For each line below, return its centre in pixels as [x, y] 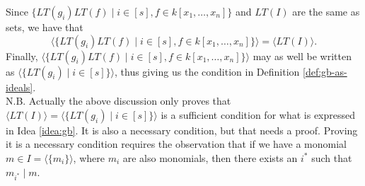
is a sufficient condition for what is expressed [258, 114]
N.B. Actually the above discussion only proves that [118, 101]
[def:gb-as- [325, 71]
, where [89, 157]
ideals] [19, 87]
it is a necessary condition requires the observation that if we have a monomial [176, 144]
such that [332, 157]
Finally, [22, 56]
